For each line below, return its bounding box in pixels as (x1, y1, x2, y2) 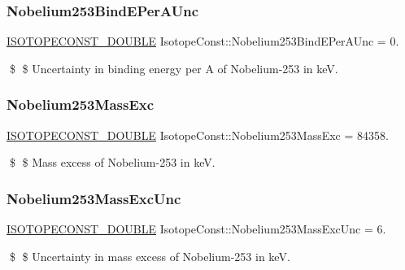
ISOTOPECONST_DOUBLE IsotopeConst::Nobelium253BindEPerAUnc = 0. (7, 33, 399, 50)
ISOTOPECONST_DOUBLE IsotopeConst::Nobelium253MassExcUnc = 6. (7, 220, 386, 237)
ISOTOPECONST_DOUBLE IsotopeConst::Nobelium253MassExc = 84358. (7, 126, 389, 143)
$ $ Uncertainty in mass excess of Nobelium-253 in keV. (9, 247, 290, 264)
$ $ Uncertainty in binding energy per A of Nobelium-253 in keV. (9, 59, 338, 76)
